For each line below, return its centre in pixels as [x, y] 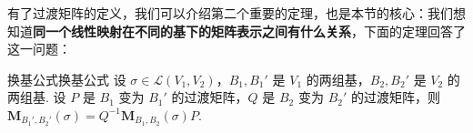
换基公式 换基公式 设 [67, 79]
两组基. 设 [37, 97]
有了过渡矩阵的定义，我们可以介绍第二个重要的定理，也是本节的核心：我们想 [236, 13]
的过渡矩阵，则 [395, 97]
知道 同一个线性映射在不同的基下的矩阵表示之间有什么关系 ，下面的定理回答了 [236, 31]
